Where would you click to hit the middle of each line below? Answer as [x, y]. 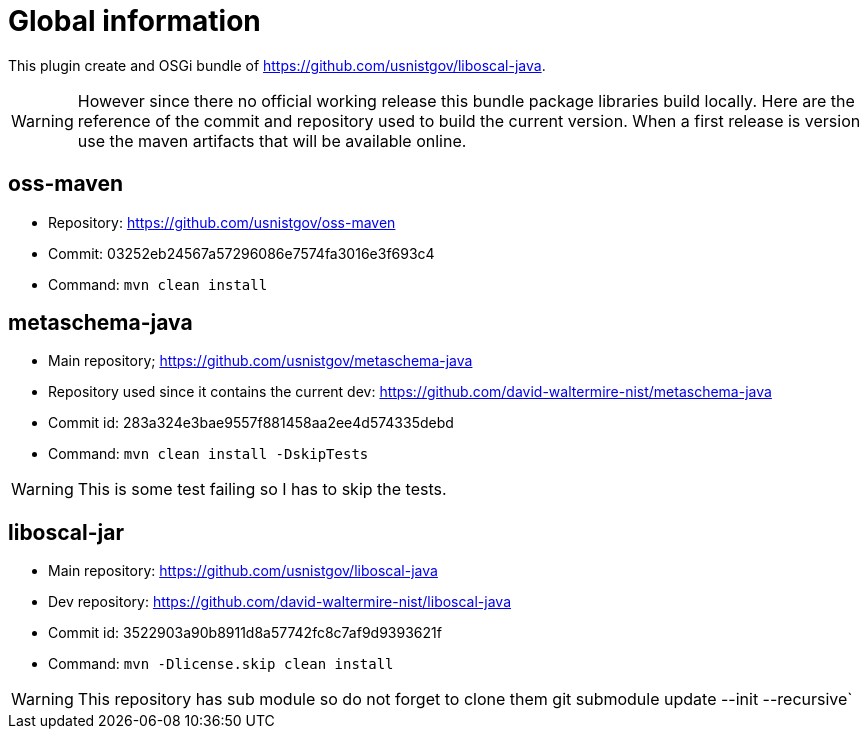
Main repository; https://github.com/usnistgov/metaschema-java [260, 361]
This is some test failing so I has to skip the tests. [262, 489]
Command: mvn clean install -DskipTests [208, 454]
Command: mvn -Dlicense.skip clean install [221, 664]
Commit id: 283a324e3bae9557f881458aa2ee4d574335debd [251, 423]
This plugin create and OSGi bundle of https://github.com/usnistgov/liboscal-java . [277, 65]
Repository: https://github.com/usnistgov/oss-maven [222, 222]
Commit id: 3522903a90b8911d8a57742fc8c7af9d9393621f [245, 633]
